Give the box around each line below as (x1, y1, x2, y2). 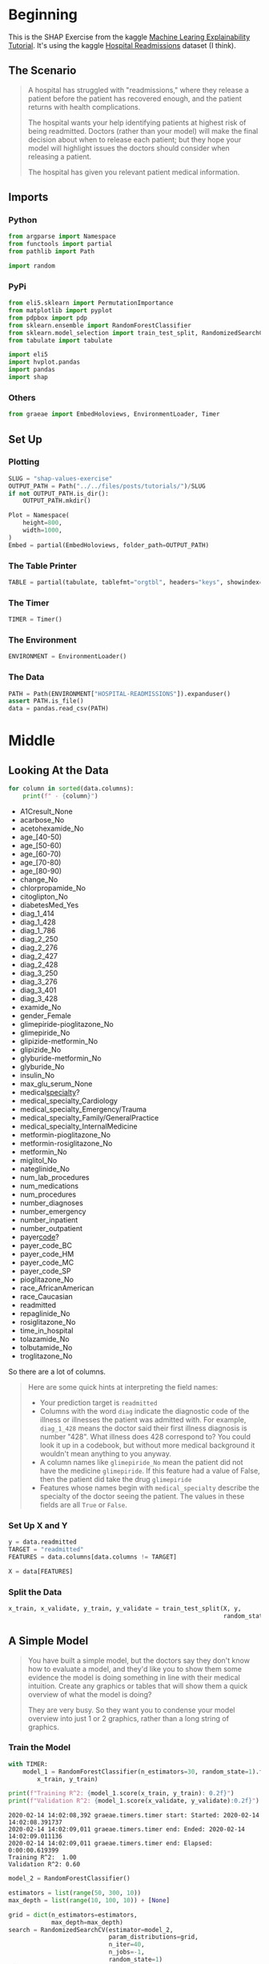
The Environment (8, 634, 78, 646)
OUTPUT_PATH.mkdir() (22, 497, 91, 505)
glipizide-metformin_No (19, 1036, 98, 1046)
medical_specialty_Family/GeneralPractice (19, 1113, 159, 1122)
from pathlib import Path (8, 248, 94, 256)
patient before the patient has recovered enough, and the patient (27, 94, 243, 103)
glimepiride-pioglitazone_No (19, 1019, 114, 1028)
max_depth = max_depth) (50, 1918, 124, 1926)
